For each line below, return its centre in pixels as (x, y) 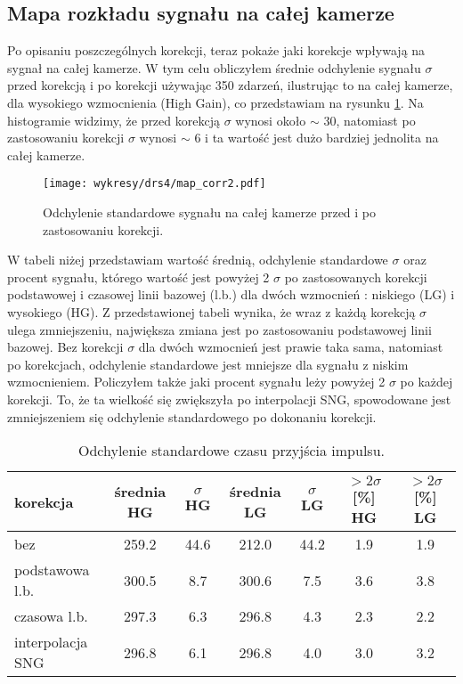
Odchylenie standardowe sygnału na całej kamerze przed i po (210, 212)
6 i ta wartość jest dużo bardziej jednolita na (317, 138)
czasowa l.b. (51, 616)
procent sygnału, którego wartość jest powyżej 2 (138, 277)
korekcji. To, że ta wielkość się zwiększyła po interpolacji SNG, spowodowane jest (229, 399)
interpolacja (51, 642)
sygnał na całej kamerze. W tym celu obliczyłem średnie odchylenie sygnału (214, 67)
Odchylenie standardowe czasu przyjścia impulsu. (231, 451)
